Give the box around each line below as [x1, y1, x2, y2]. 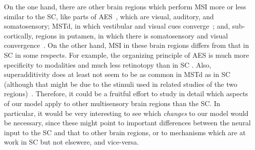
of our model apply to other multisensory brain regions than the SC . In [4, 98, 220, 108]
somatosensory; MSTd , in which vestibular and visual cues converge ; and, [4, 21, 230, 31]
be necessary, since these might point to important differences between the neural [4, 117, 251, 128]
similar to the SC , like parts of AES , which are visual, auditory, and [4, 11, 214, 21]
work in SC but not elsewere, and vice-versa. [4, 137, 139, 147]
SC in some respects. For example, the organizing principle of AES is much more [4, 49, 249, 60]
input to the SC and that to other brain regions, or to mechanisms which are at [4, 127, 246, 137]
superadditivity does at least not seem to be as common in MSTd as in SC [4, 69, 231, 79]
